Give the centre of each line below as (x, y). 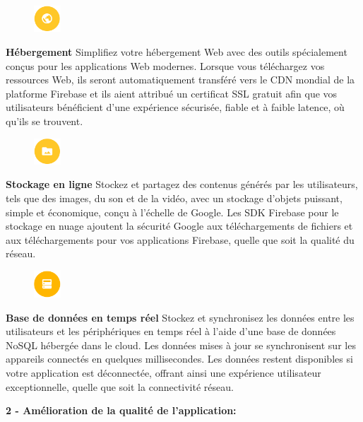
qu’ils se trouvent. (44, 121)
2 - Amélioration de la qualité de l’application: (121, 410)
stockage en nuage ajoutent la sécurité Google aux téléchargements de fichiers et (179, 226)
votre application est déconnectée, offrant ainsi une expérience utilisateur (163, 373)
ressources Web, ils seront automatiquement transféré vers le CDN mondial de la (180, 80)
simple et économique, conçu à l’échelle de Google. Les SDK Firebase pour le (172, 212)
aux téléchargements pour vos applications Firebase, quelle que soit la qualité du (180, 239)
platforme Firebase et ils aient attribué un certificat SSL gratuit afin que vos (172, 93)
